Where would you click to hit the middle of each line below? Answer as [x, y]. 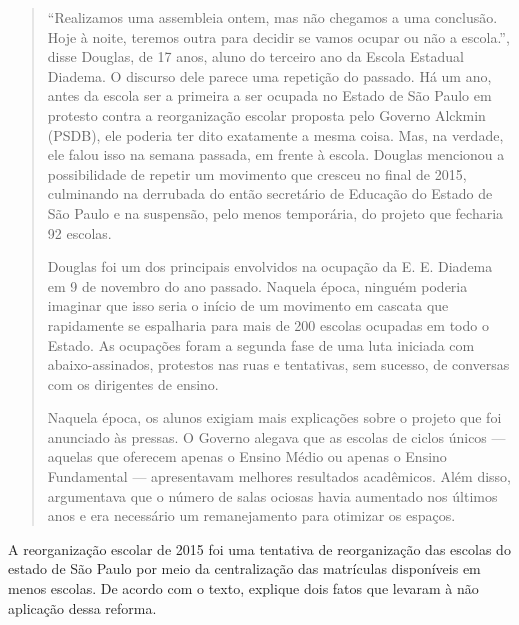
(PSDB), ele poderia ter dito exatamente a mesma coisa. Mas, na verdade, [275, 134]
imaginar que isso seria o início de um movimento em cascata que [248, 305]
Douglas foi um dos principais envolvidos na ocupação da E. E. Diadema [270, 266]
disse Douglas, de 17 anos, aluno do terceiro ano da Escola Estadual [255, 56]
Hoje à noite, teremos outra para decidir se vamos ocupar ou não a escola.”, [278, 36]
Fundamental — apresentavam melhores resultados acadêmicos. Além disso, [279, 476]
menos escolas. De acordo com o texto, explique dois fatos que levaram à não [243, 588]
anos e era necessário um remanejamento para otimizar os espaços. [251, 515]
